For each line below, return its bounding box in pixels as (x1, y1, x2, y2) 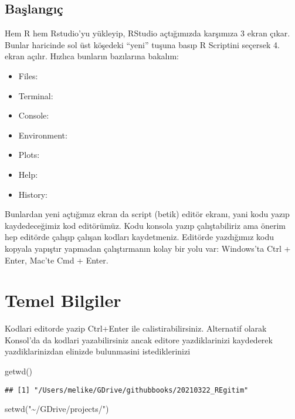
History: (18, 188, 48, 200)
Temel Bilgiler (5, 288, 121, 312)
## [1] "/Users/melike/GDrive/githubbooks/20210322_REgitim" (5, 386, 249, 394)
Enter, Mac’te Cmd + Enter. (5, 254, 108, 266)
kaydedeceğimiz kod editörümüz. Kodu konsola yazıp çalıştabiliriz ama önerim (5, 219, 286, 231)
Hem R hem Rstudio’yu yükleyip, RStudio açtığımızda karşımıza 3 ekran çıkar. (5, 27, 290, 39)
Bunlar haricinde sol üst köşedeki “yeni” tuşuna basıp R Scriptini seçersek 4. (5, 38, 280, 50)
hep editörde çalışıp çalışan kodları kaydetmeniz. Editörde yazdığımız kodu (5, 231, 274, 243)
